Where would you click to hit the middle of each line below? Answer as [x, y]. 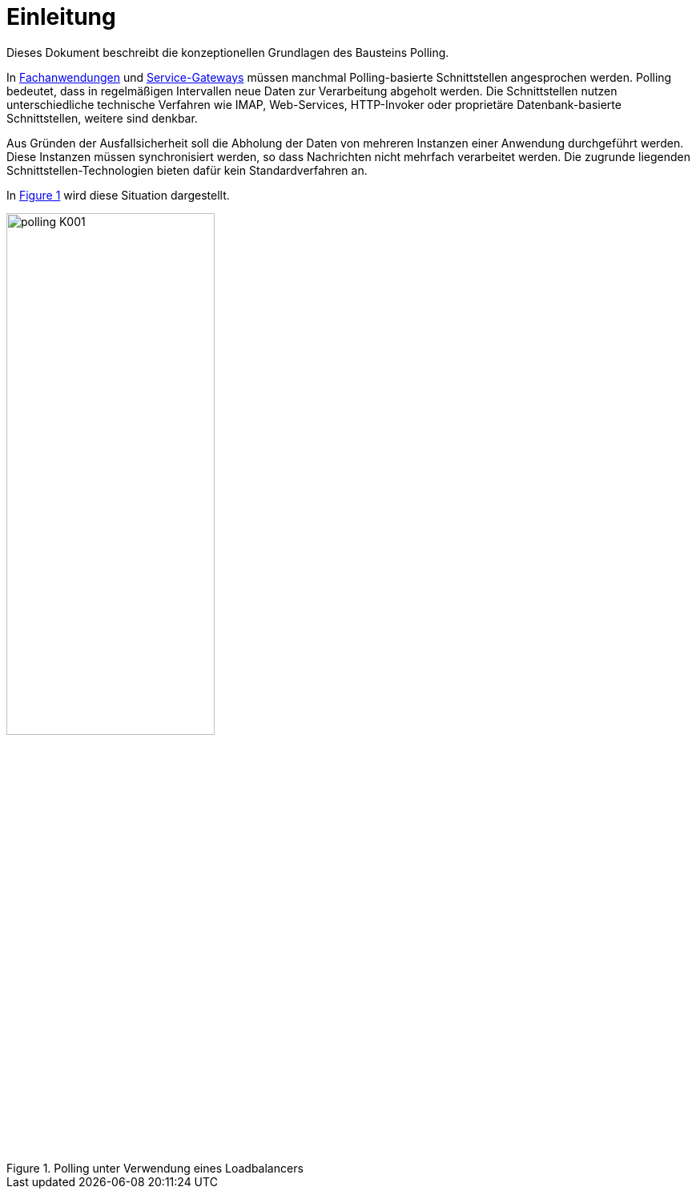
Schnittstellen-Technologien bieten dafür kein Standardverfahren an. [187, 170]
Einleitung [61, 17]
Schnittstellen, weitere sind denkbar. [102, 118]
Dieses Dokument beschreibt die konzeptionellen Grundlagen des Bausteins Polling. [228, 52]
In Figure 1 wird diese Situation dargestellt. [118, 195]
